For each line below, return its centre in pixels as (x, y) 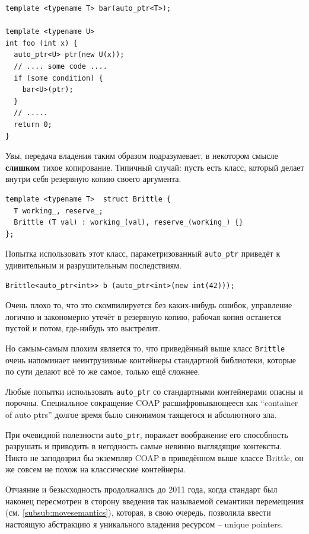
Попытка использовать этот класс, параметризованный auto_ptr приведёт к (143, 253)
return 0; (33, 124)
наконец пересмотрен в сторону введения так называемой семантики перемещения (155, 501)
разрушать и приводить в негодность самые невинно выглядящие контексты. (144, 446)
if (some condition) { (58, 78)
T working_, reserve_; (58, 211)
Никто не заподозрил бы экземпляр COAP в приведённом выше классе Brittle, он (154, 457)
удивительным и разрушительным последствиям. (93, 265)
